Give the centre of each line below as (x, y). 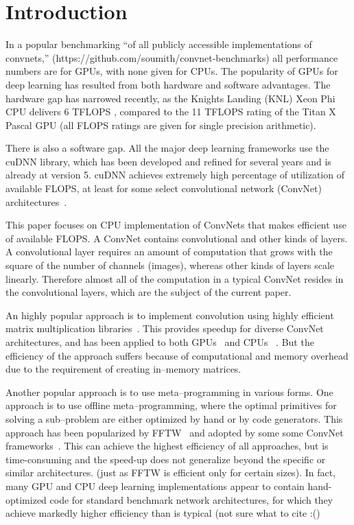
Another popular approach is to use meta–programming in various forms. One (169, 392)
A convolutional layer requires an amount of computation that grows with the (169, 252)
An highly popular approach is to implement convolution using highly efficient (170, 315)
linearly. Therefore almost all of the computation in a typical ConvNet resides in (175, 278)
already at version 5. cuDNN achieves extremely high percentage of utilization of (175, 175)
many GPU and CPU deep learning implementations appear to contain (155, 486)
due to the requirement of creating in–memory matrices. (123, 369)
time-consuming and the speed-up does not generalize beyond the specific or (166, 459)
